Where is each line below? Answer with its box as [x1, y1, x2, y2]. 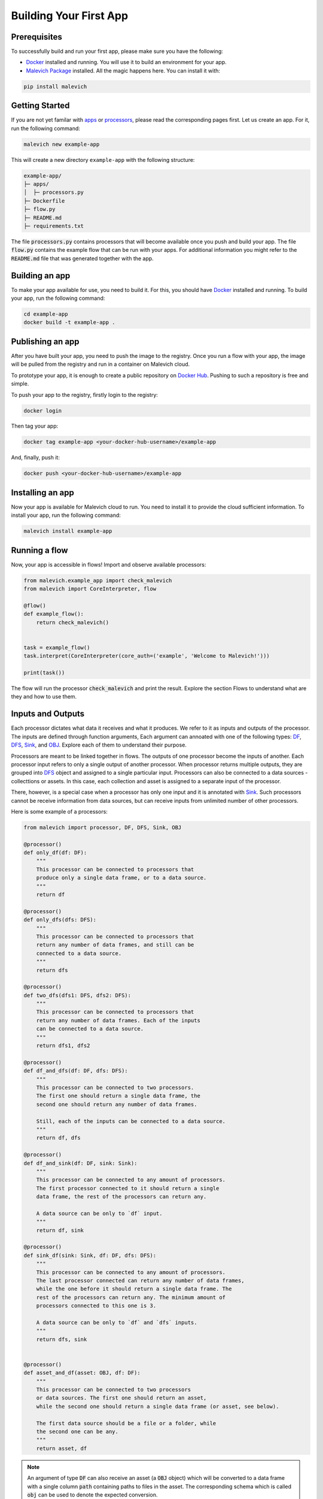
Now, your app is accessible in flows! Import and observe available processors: [11, 561, 206, 568]
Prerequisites [11, 32, 62, 42]
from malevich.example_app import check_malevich [23, 577, 172, 584]
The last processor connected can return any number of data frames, [36, 1277, 245, 1284]
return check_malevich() [36, 619, 109, 626]
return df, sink [36, 1227, 84, 1233]
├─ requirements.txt [23, 222, 84, 230]
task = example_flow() [23, 644, 90, 651]
